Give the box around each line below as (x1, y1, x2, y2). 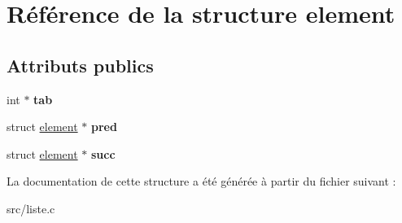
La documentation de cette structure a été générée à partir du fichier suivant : (7, 173, 396, 190)
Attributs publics (7, 52, 154, 77)
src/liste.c (7, 199, 55, 216)
